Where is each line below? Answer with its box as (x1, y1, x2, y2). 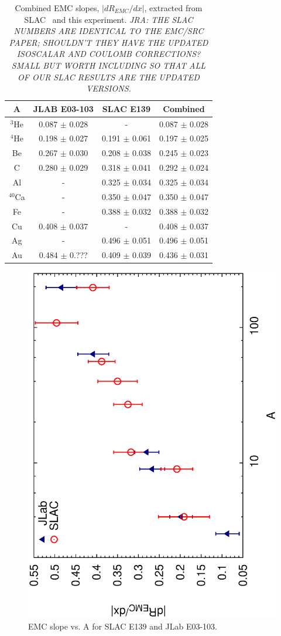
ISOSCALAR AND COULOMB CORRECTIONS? (16, 48, 201, 60)
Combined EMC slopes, (15, 2, 100, 13)
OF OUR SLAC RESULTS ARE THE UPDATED (18, 70, 200, 83)
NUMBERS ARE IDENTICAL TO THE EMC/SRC (13, 25, 204, 37)
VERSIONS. (86, 82, 131, 94)
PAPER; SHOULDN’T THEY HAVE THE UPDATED (9, 36, 208, 48)
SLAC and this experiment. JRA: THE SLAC (24, 13, 193, 25)
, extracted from (144, 2, 203, 13)
